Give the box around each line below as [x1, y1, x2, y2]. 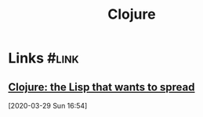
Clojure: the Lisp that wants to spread [8, 80, 195, 94]
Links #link [8, 49, 80, 67]
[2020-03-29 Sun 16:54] [8, 101, 88, 110]
